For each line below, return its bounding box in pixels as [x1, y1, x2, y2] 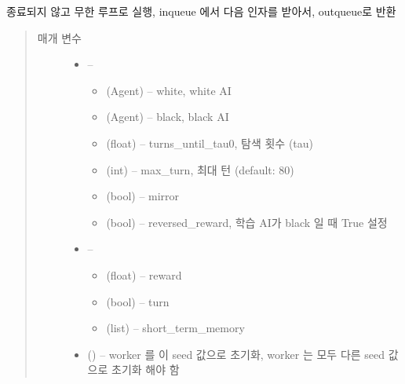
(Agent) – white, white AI [106, 82, 232, 98]
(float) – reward [106, 266, 182, 283]
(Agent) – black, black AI [106, 108, 229, 125]
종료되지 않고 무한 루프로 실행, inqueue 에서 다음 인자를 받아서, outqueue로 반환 [6, 3, 396, 19]
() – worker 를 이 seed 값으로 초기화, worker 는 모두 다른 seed [87, 346, 385, 362]
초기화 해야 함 [111, 361, 180, 378]
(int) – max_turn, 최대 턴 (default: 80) [106, 161, 294, 177]
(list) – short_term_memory [106, 320, 245, 336]
